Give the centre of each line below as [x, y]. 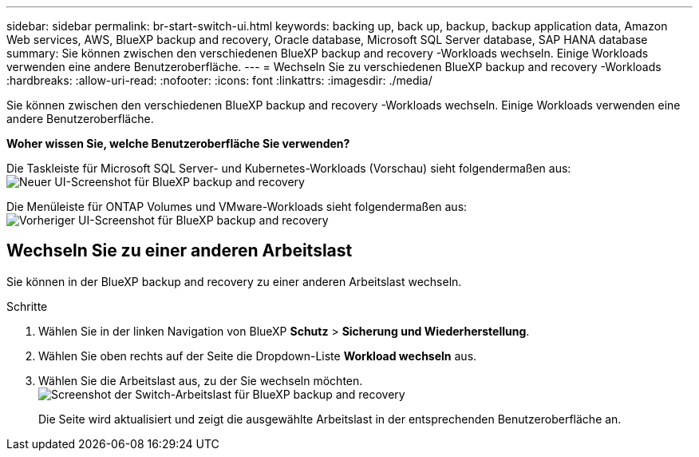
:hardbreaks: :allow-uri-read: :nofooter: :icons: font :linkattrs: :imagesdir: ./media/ [219, 80]
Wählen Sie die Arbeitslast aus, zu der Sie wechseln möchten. [201, 380]
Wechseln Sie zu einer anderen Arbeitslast [180, 251]
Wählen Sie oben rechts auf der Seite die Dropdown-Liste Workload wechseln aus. [258, 356]
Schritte [27, 306]
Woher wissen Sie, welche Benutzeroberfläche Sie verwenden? [178, 143]
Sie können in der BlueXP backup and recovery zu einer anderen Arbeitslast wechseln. [234, 281]
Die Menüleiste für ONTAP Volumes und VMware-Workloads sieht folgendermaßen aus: [237, 207]
